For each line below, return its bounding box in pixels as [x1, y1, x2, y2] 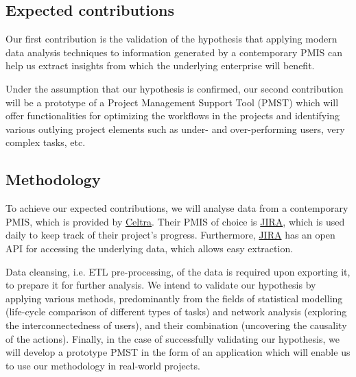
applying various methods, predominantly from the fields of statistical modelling [5, 291, 343, 305]
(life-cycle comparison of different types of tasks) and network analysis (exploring [5, 304, 347, 319]
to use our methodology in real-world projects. [5, 358, 200, 372]
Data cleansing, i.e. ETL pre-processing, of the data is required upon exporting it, [5, 264, 351, 278]
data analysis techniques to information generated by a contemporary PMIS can [5, 45, 342, 59]
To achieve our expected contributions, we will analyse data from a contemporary [5, 201, 348, 215]
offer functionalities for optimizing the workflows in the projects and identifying [5, 108, 340, 123]
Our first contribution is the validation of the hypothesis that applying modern [5, 32, 337, 46]
